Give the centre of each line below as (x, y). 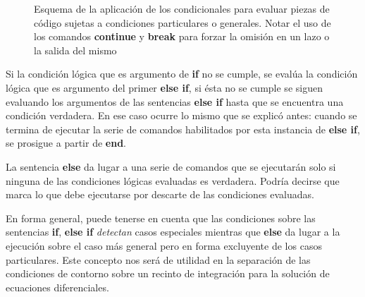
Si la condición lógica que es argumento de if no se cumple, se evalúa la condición (182, 74)
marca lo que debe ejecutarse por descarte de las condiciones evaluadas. (160, 194)
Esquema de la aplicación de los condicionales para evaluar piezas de (182, 8)
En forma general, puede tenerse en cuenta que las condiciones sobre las (161, 218)
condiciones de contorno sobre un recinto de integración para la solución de (168, 273)
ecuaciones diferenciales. (57, 287)
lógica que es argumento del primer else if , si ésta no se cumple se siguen (164, 87)
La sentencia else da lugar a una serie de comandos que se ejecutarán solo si (171, 166)
